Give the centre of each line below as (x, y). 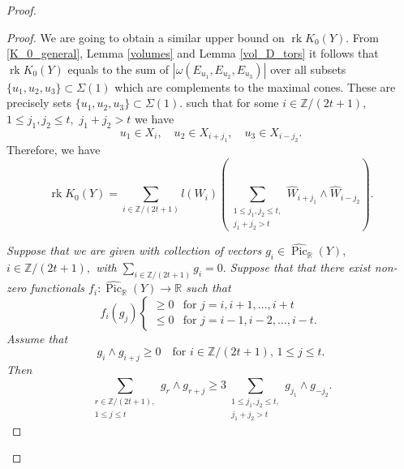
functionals (58, 288)
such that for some (232, 103)
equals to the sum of (118, 69)
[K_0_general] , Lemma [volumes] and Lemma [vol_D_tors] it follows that (193, 53)
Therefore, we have (54, 150)
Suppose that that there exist (300, 267)
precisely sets (39, 103)
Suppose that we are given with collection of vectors (134, 250)
